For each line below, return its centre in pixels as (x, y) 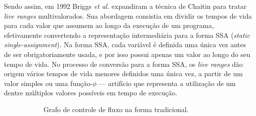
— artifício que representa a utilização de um (167, 83)
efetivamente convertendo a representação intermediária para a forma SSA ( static (127, 35)
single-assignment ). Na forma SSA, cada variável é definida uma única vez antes (125, 44)
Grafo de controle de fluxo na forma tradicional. (116, 109)
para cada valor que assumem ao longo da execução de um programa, (109, 25)
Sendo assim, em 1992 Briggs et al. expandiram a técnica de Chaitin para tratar (125, 6)
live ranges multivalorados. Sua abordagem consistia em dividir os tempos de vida (128, 15)
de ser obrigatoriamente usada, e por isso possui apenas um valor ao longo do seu (127, 54)
